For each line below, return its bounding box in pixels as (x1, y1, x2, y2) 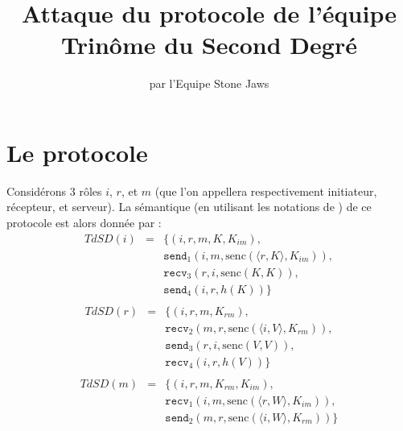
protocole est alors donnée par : (6, 214, 162, 231)
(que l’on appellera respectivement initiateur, (154, 182, 377, 199)
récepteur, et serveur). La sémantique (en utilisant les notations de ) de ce (6, 198, 372, 215)
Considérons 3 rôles (6, 182, 102, 199)
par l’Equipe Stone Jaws (149, 75, 269, 92)
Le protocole (6, 135, 148, 168)
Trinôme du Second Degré (61, 28, 357, 61)
